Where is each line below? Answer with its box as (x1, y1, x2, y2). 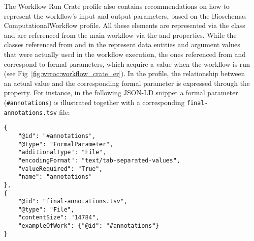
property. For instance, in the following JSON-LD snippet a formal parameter (4, 87, 238, 98)
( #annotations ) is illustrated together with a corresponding (4, 97, 185, 107)
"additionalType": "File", (18, 149, 106, 156)
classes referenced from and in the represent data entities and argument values (4, 39, 240, 50)
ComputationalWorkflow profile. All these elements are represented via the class (4, 20, 245, 30)
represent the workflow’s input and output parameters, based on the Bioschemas (4, 10, 247, 21)
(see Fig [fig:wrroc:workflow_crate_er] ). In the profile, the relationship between (4, 68, 245, 79)
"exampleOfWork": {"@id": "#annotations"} (18, 222, 159, 230)
